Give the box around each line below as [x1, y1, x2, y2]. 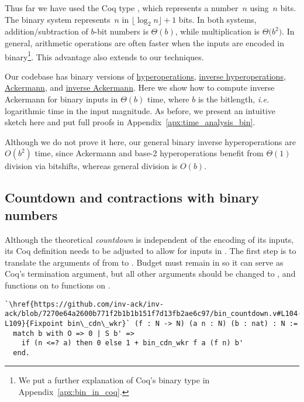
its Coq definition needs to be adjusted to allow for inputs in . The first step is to [5, 245, 296, 257]
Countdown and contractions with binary [5, 188, 259, 207]
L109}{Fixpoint [5, 319, 64, 328]
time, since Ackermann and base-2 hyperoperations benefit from [34, 147, 264, 159]
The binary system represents [5, 13, 110, 25]
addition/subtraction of [5, 25, 88, 37]
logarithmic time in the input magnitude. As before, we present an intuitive [5, 104, 276, 116]
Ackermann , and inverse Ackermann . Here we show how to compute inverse [5, 81, 275, 94]
